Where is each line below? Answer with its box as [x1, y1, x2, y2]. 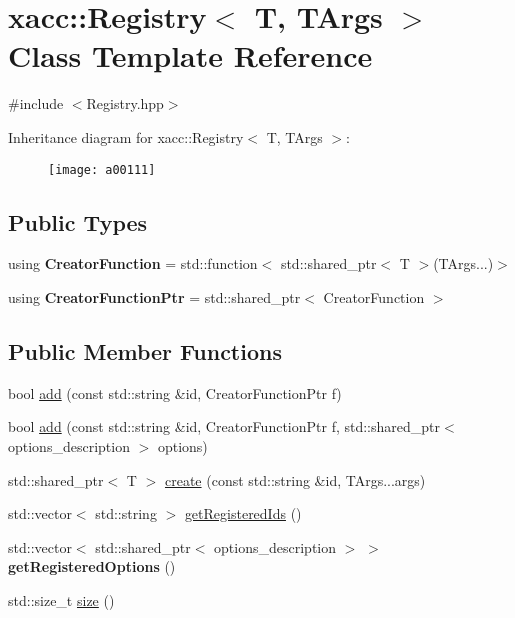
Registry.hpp [86, 93, 164, 114]
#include [8, 93, 64, 114]
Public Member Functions [8, 335, 282, 366]
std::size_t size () [8, 589, 115, 610]
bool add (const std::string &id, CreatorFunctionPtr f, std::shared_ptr [8, 416, 441, 437]
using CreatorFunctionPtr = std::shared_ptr [8, 286, 301, 307]
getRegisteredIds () [184, 503, 302, 524]
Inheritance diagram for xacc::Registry [8, 126, 244, 147]
